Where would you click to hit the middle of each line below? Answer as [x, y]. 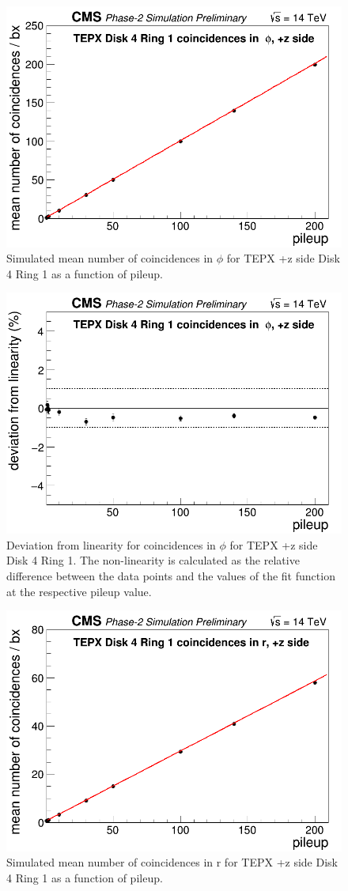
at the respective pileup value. [79, 591]
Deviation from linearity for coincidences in [111, 544]
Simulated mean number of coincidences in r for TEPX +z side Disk [172, 862]
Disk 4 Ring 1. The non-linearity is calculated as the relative [153, 560]
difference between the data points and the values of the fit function [171, 575]
